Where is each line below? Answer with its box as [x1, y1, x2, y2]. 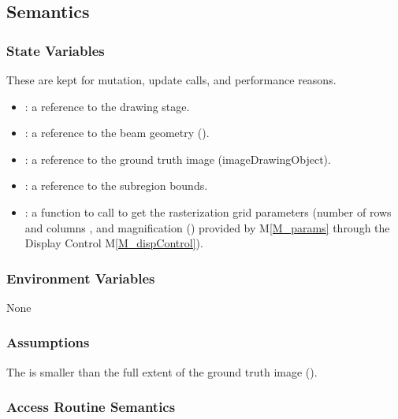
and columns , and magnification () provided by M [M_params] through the [24, 219, 390, 235]
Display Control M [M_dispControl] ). [24, 235, 203, 251]
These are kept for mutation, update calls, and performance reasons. [6, 72, 337, 87]
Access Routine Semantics [6, 397, 176, 417]
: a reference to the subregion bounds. [24, 177, 208, 194]
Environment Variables [6, 268, 155, 287]
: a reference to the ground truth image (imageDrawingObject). [24, 150, 331, 167]
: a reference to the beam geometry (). [24, 124, 210, 141]
